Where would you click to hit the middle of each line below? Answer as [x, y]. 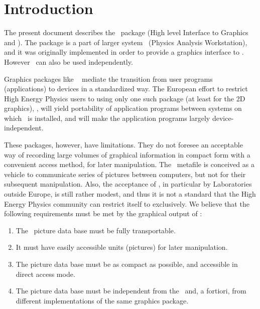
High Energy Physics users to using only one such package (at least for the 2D [125, 98]
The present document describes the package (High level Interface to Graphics [126, 32]
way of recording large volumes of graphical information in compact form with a [127, 154]
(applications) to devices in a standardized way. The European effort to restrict [126, 89]
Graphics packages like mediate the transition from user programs [108, 79]
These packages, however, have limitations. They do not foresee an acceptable [123, 145]
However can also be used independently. [69, 61]
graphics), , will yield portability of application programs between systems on [123, 108]
